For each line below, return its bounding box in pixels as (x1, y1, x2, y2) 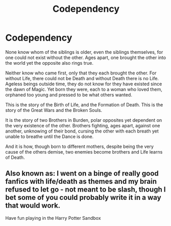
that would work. (5, 201, 60, 210)
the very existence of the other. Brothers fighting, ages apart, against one (5, 122, 160, 128)
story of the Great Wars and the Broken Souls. (5, 107, 102, 113)
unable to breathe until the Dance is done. (5, 133, 94, 139)
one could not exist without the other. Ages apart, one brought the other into (5, 54, 166, 61)
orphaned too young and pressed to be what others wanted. (5, 91, 133, 98)
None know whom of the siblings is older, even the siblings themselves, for (5, 49, 163, 55)
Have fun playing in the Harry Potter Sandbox (5, 215, 101, 221)
